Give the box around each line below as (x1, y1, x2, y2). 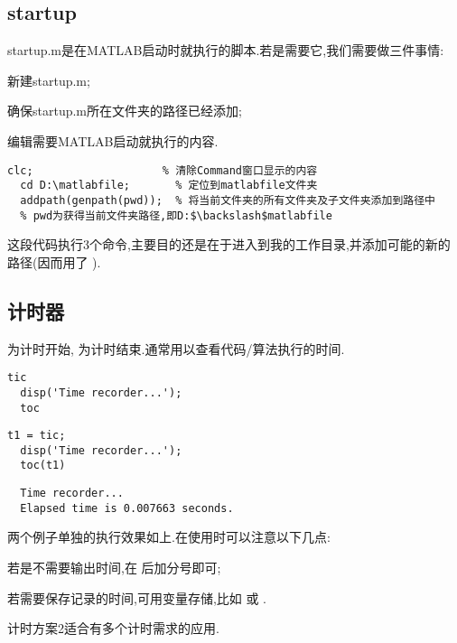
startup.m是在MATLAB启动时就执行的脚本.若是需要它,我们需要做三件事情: (7, 41, 444, 60)
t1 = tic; (7, 429, 66, 443)
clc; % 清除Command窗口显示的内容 (7, 163, 318, 177)
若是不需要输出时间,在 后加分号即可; (7, 558, 221, 577)
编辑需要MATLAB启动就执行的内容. (7, 131, 219, 150)
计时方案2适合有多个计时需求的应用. (7, 619, 219, 638)
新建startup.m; (7, 70, 90, 89)
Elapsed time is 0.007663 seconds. (20, 501, 234, 515)
